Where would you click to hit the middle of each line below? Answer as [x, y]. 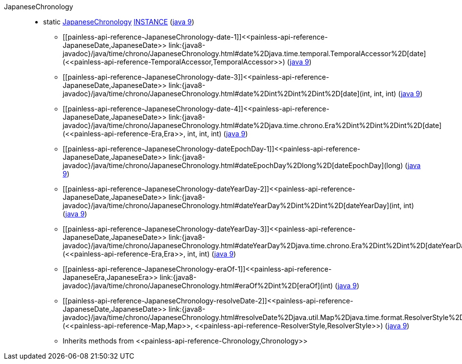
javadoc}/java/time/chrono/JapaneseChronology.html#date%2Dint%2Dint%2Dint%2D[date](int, [217, 94]
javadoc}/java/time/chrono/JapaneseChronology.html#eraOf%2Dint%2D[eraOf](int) [198, 286]
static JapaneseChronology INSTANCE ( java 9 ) [119, 22]
